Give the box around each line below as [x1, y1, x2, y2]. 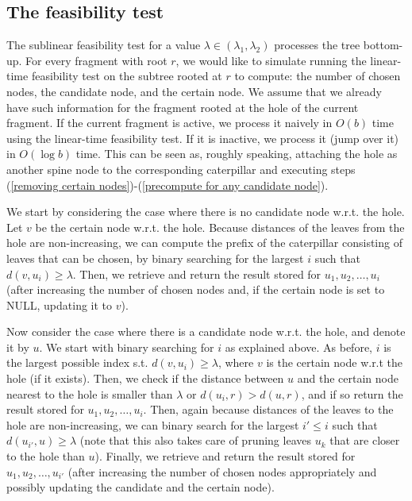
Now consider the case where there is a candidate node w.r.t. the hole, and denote [6, 323, 406, 340]
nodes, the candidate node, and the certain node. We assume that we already [6, 83, 382, 99]
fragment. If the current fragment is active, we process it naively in [6, 114, 333, 131]
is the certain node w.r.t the [266, 354, 403, 371]
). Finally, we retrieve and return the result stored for [94, 448, 356, 464]
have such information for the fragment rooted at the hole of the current [6, 98, 359, 115]
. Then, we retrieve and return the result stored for [72, 265, 322, 282]
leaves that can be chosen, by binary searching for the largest [6, 249, 304, 266]
